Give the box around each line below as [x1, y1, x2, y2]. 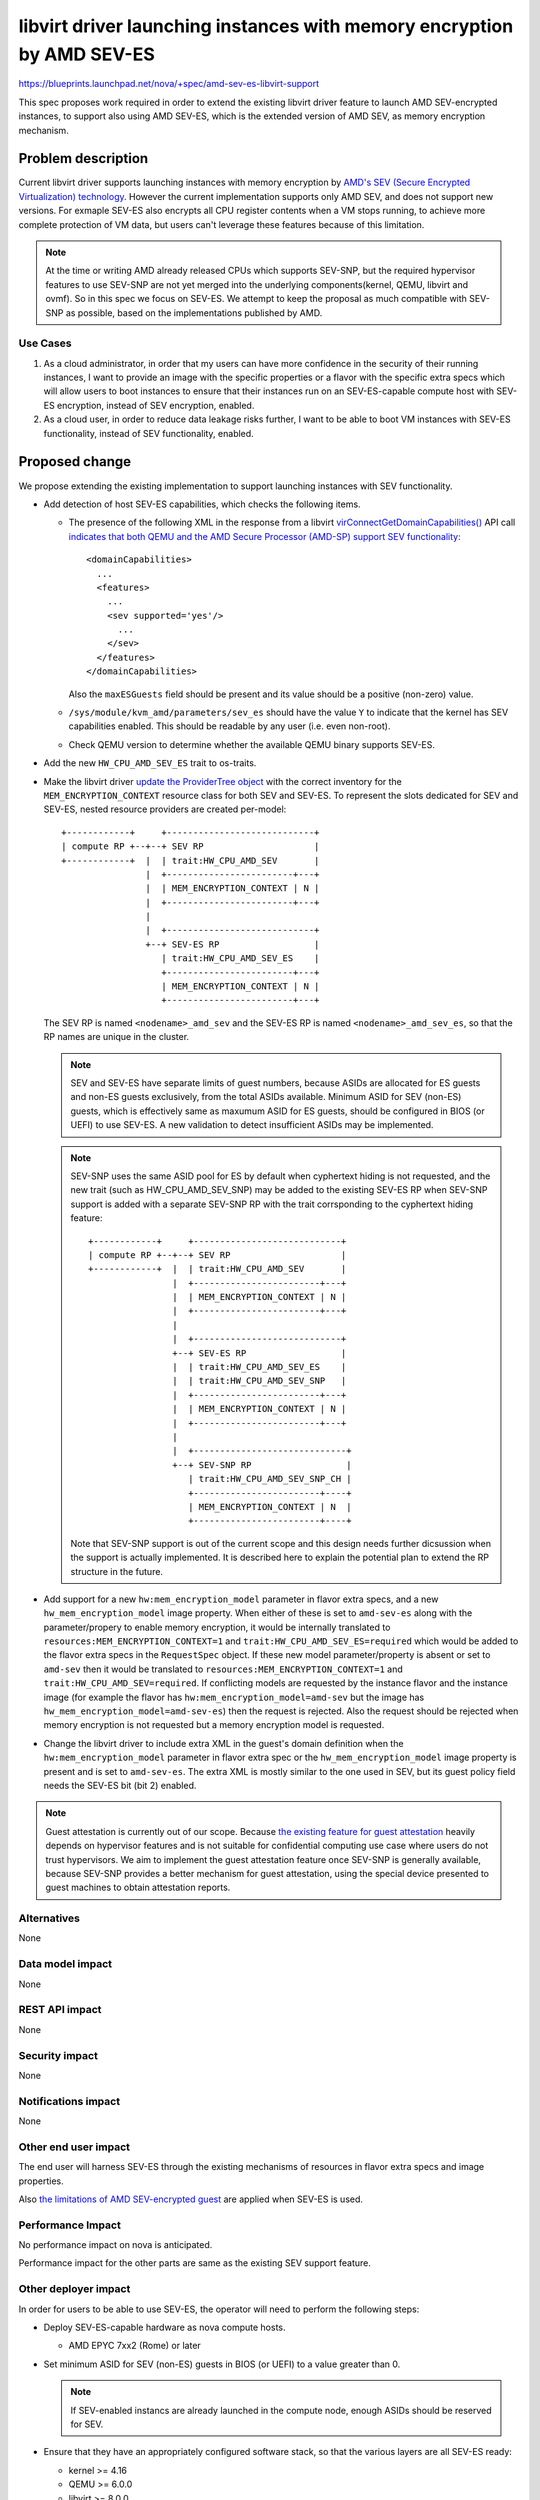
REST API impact [18, 2003, 102, 2017]
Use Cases [18, 336, 72, 350]
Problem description [18, 150, 149, 167]
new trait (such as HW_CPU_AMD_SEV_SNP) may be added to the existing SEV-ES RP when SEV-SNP [70, 1184, 488, 1196]
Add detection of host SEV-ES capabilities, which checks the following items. [43, 498, 361, 510]
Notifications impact [18, 2094, 120, 2108]
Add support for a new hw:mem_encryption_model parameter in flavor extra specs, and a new [43, 1593, 439, 1605]
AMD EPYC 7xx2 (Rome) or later [68, 2340, 202, 2352]
